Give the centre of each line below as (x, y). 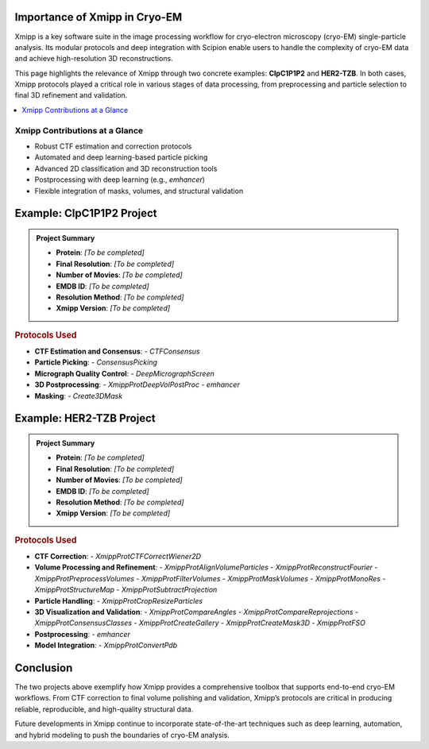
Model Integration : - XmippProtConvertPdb (106, 645)
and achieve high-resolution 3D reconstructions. (94, 59)
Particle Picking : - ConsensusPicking (96, 362)
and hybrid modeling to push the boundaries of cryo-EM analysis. (122, 735)
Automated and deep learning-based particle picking (121, 157)
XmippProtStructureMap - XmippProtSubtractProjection (126, 590)
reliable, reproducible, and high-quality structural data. (104, 709)
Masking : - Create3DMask (79, 396)
